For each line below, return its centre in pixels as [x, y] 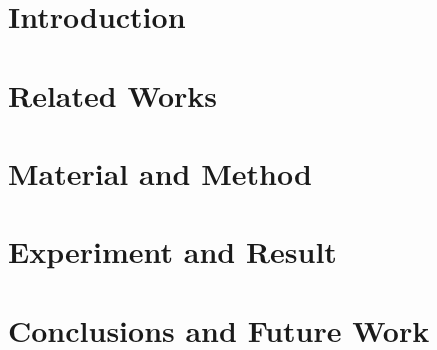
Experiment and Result [172, 251]
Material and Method [160, 172]
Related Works [113, 94]
